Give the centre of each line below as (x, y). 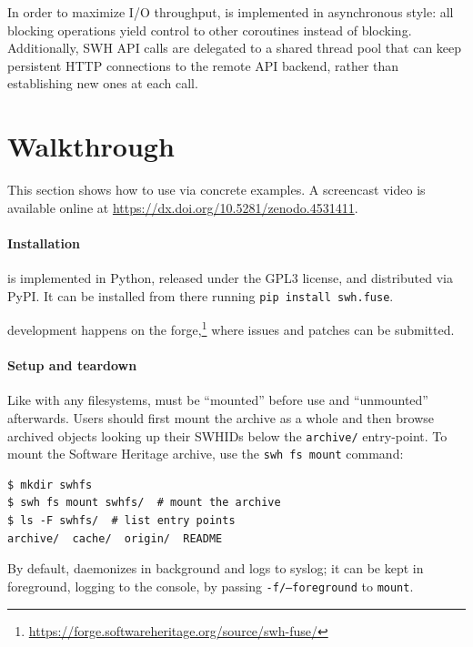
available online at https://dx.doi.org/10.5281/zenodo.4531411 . (183, 207)
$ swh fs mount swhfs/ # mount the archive (144, 503)
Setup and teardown (72, 365)
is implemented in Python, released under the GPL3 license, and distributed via (230, 278)
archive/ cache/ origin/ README (115, 538)
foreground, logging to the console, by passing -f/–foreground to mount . (211, 586)
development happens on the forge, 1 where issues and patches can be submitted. (231, 328)
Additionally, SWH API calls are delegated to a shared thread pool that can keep (235, 48)
